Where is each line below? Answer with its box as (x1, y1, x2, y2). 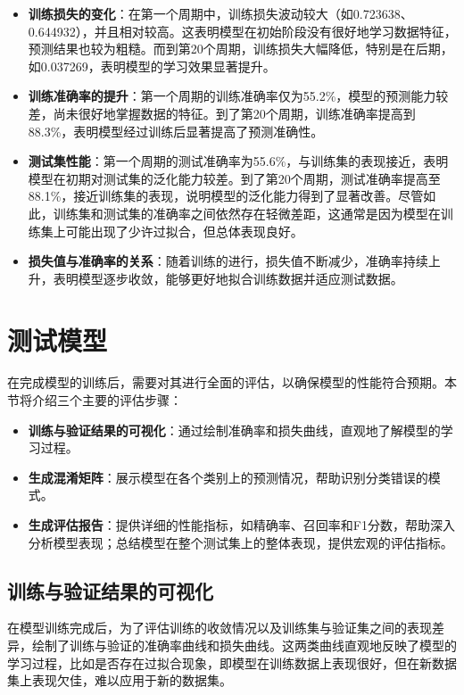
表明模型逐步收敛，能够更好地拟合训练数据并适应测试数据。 (53, 269, 403, 287)
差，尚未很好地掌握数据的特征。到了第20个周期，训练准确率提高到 (28, 103, 416, 122)
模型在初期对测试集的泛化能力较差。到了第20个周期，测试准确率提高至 (28, 169, 441, 187)
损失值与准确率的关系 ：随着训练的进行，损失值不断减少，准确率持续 (28, 252, 428, 270)
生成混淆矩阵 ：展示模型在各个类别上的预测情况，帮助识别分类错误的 (28, 467, 428, 486)
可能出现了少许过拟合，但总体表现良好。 (65, 221, 303, 240)
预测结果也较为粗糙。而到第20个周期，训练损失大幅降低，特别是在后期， (28, 39, 453, 58)
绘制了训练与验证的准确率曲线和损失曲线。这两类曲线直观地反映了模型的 (31, 635, 457, 654)
